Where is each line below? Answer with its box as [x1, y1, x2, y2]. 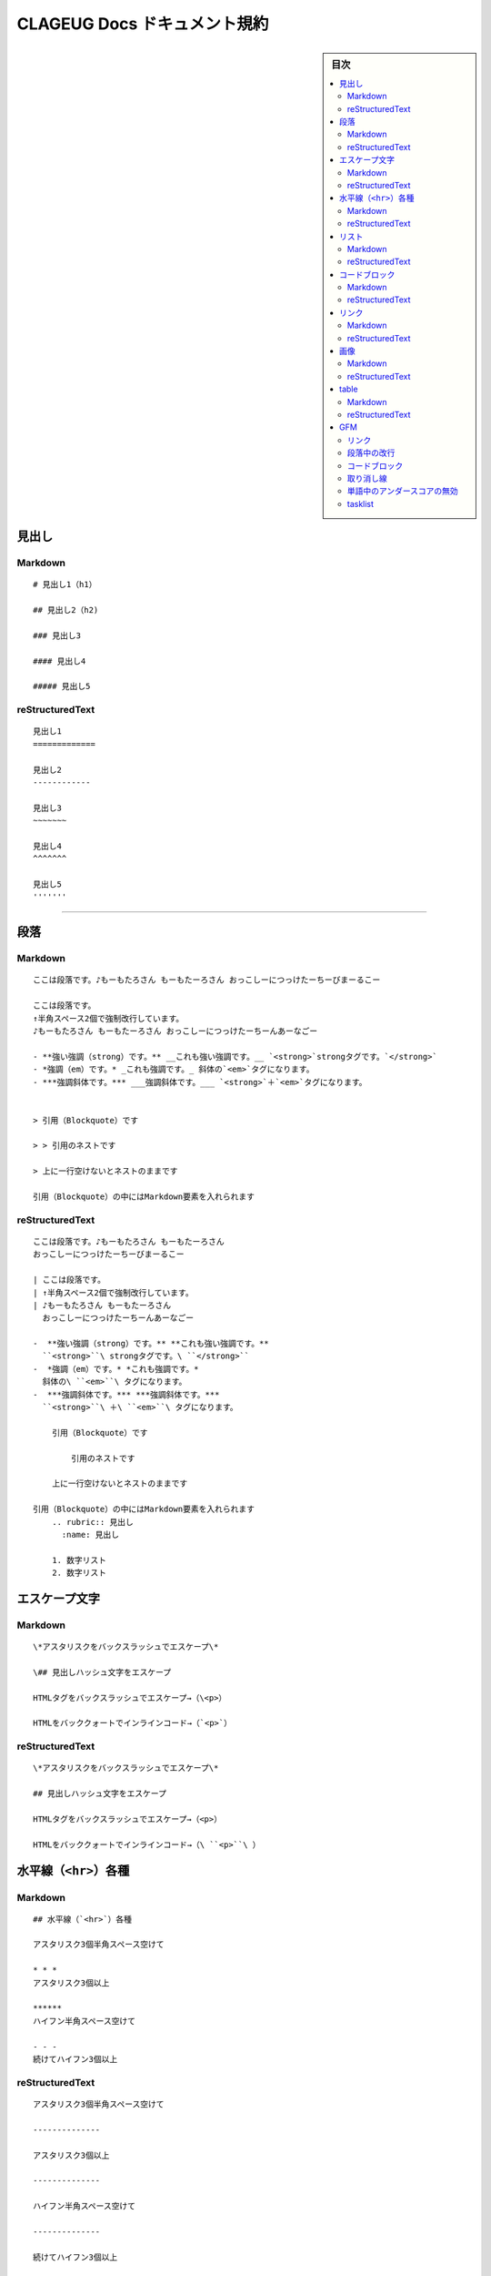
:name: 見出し [61, 1529, 120, 1539]
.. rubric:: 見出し [51, 1517, 134, 1527]
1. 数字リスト [51, 1555, 107, 1565]
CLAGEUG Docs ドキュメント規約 [16, 14, 269, 34]
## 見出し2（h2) [33, 605, 99, 615]
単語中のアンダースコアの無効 [346, 485, 458, 496]
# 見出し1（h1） [33, 579, 97, 590]
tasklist [346, 498, 375, 509]
